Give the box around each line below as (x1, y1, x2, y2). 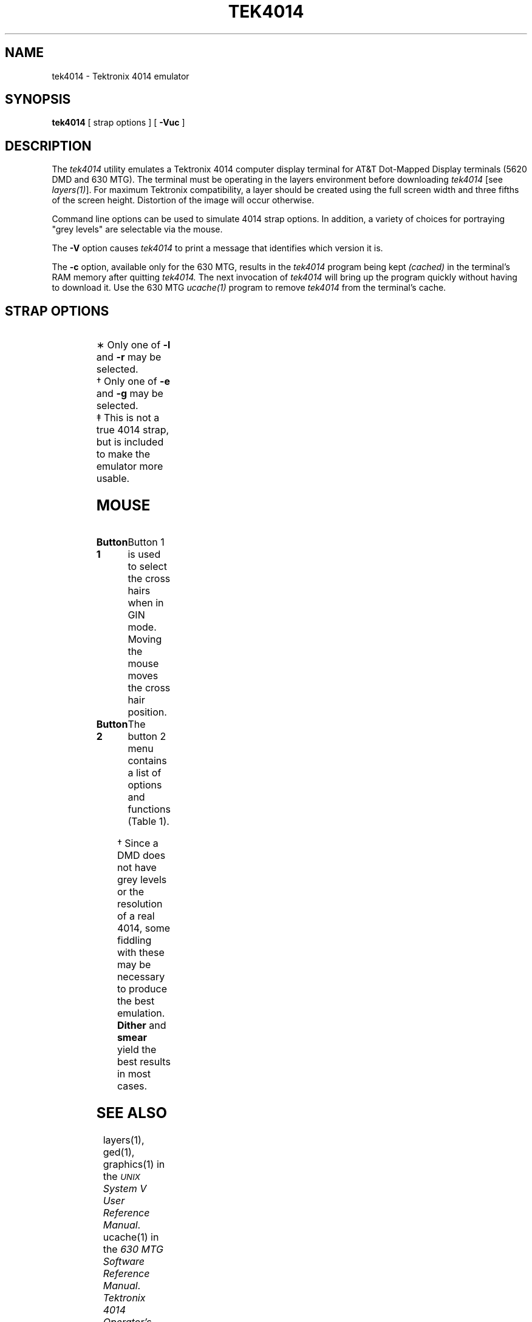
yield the (117, 1043, 157, 1056)
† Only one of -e (96, 375, 171, 388)
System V (103, 1182, 147, 1195)
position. (128, 705, 167, 718)
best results (117, 1055, 171, 1068)
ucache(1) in (103, 1230, 159, 1243)
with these (117, 946, 165, 958)
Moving (128, 632, 162, 645)
